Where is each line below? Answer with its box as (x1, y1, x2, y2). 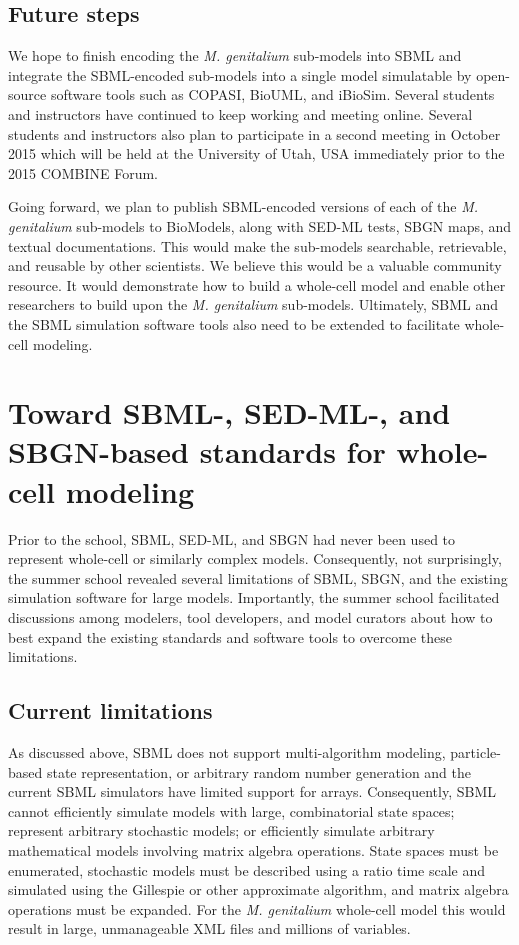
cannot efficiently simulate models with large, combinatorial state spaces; (8, 800, 455, 821)
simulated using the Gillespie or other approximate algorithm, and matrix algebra (8, 879, 509, 900)
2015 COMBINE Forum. (8, 162, 158, 183)
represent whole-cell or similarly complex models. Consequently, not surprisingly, (8, 548, 502, 569)
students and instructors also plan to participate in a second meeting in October (8, 123, 501, 144)
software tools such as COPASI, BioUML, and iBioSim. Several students (50, 84, 495, 105)
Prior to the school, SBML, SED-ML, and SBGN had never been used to (8, 528, 456, 549)
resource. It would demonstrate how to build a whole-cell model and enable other (8, 274, 506, 295)
